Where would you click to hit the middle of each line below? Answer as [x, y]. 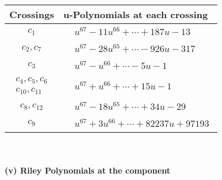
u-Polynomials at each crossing [136, 14]
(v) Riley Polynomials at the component [88, 170]
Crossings [32, 14]
